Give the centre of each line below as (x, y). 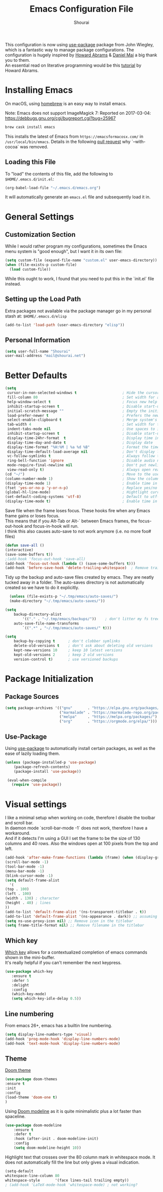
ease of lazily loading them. (33, 753)
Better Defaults (36, 375)
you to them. (18, 60)
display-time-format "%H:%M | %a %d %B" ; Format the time (83, 447)
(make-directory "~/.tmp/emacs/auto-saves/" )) (57, 601)
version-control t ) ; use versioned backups (66, 659)
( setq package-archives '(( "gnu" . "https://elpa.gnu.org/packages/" (83, 708)
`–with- (139, 142)
